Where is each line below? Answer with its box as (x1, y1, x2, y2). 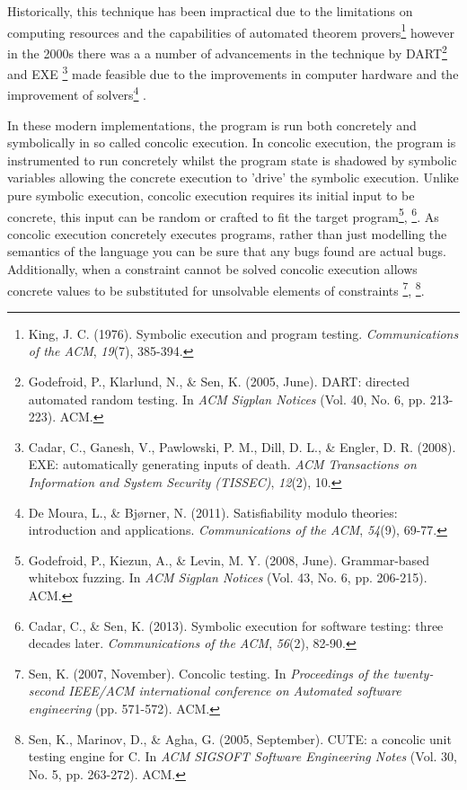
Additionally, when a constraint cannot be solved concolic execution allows (7, 260, 418, 278)
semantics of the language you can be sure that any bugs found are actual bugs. (7, 242, 446, 261)
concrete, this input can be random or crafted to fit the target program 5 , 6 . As (7, 204, 439, 226)
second (28, 681, 65, 700)
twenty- (392, 663, 434, 682)
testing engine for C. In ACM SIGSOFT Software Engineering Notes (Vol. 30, (28, 747, 457, 766)
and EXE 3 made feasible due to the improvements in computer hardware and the (7, 62, 459, 83)
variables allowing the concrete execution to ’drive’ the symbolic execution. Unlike (7, 168, 459, 187)
